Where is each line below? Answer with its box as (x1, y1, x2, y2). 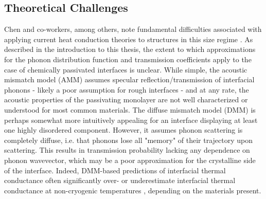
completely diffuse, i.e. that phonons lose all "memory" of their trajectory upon (4, 134, 253, 145)
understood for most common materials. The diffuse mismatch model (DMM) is (4, 104, 256, 115)
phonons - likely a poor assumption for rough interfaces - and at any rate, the (4, 84, 249, 95)
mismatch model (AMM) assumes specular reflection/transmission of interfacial (4, 74, 255, 85)
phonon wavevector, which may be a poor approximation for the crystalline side (4, 154, 256, 165)
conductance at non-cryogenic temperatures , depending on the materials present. (4, 185, 261, 195)
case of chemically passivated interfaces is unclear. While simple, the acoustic (4, 64, 247, 75)
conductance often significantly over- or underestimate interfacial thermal (4, 175, 236, 186)
